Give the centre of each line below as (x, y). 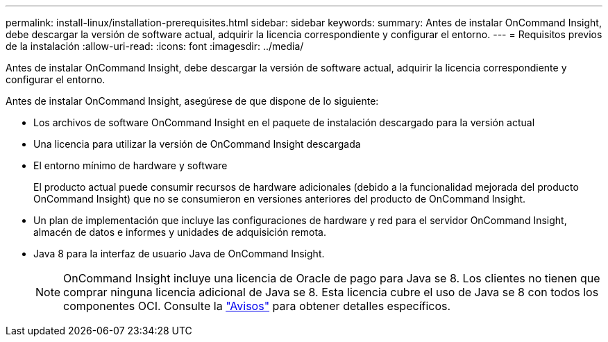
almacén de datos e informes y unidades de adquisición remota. (180, 232)
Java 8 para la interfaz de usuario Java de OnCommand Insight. (179, 254)
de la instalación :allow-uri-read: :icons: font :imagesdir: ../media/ (155, 46)
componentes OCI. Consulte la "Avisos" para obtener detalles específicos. (257, 306)
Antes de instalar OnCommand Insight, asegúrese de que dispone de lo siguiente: (192, 101)
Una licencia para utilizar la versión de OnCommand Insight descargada (197, 144)
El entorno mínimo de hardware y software (130, 165)
